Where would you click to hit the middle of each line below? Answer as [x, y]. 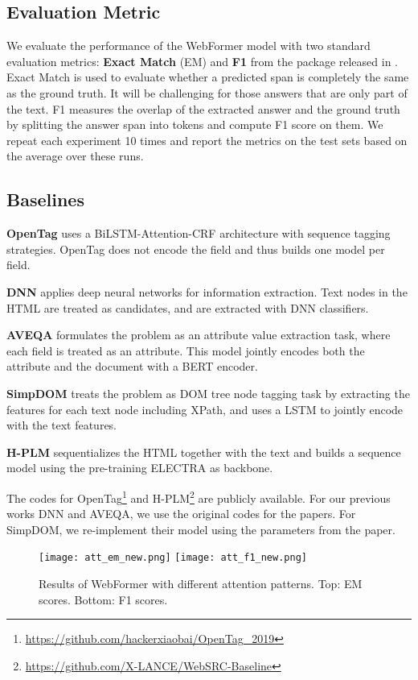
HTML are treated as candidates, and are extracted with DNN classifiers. [188, 307]
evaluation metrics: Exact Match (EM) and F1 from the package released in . [202, 61]
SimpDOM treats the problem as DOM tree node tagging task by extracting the [208, 393]
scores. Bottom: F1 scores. [103, 599]
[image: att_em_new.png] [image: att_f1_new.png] [173, 558]
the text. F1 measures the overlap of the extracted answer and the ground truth [203, 108]
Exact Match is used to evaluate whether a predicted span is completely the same [208, 77]
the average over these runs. [75, 156]
